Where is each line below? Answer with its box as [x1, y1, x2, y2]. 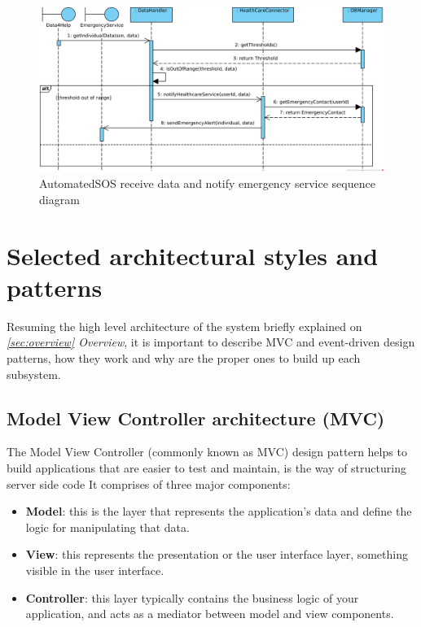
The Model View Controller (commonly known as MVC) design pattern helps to [7, 443, 407, 460]
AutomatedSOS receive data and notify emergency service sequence [39, 175, 375, 192]
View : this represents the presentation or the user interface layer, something [25, 546, 408, 563]
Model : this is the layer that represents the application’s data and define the [25, 503, 412, 520]
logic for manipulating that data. [25, 518, 190, 535]
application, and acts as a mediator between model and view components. [25, 605, 394, 622]
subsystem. [7, 365, 61, 382]
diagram [39, 190, 80, 207]
